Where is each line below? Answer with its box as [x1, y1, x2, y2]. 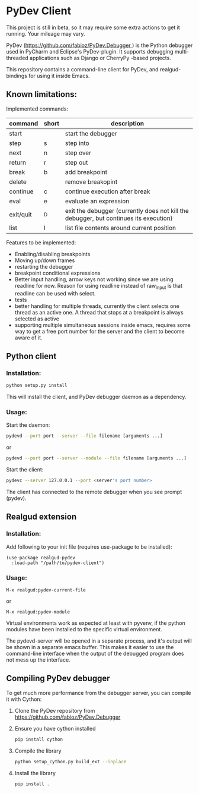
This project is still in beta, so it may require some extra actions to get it [6, 24, 181, 31]
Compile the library [14, 747, 62, 754]
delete [9, 177, 27, 185]
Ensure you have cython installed [14, 725, 96, 732]
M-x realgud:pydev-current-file [6, 587, 86, 593]
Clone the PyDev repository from [14, 707, 95, 714]
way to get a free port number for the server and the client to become [14, 328, 185, 335]
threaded [6, 54, 28, 61]
